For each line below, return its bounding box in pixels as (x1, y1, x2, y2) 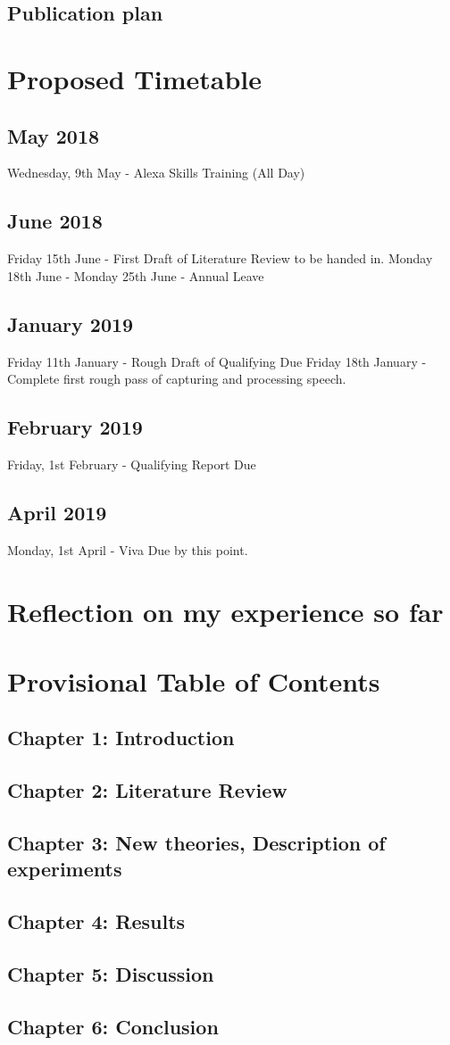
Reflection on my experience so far (7, 593, 444, 629)
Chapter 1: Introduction (7, 724, 235, 751)
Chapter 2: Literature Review (7, 776, 287, 804)
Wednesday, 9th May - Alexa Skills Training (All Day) (7, 163, 305, 182)
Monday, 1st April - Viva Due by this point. (7, 540, 248, 559)
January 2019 (7, 310, 134, 337)
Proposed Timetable (7, 60, 262, 96)
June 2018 (7, 207, 103, 235)
